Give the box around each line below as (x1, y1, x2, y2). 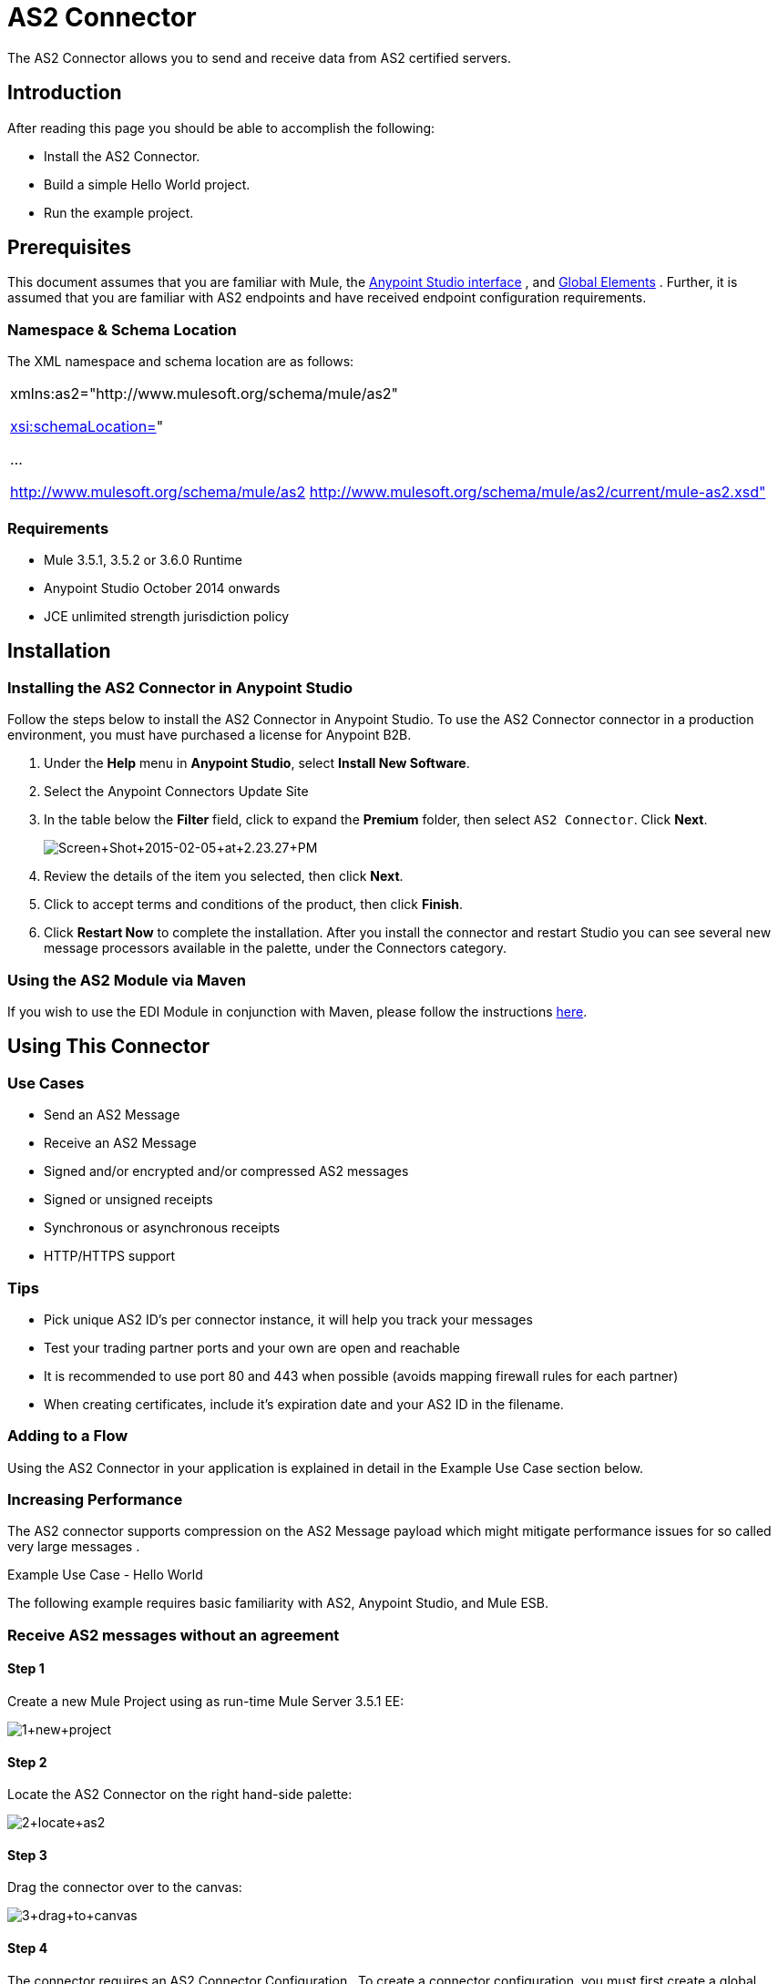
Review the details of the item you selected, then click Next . (44, 868, 404, 885)
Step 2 (7, 1754, 47, 1770)
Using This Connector (7, 1035, 210, 1058)
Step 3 (7, 1846, 47, 1863)
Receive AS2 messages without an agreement (7, 1625, 340, 1644)
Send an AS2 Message (44, 1107, 180, 1123)
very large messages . (7, 1539, 140, 1555)
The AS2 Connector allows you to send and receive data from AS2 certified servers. (7, 49, 512, 66)
